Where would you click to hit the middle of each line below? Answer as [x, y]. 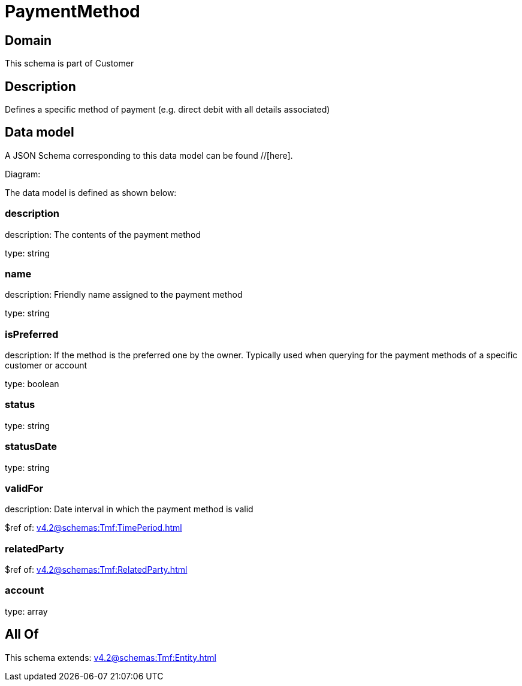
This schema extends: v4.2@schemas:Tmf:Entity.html [111, 657]
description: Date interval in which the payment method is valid [129, 509]
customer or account [46, 365]
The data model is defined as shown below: [91, 192]
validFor [24, 488]
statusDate [31, 447]
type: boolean [32, 384]
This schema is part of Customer [70, 64]
